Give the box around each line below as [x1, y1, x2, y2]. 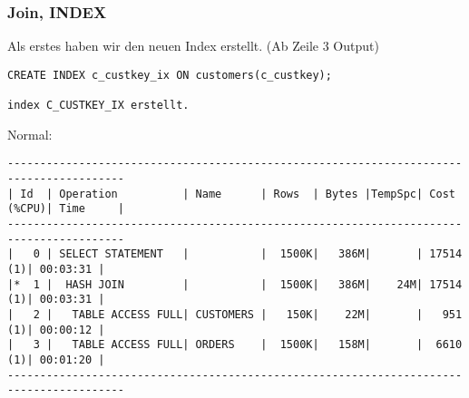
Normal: [7, 124, 53, 143]
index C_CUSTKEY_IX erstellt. [7, 99, 190, 112]
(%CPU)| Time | [7, 202, 124, 216]
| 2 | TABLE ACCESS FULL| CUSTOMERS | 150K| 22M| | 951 [7, 307, 463, 321]
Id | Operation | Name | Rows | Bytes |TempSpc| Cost [20, 187, 455, 200]
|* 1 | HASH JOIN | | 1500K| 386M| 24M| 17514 [7, 277, 463, 291]
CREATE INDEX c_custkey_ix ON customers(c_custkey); [7, 68, 332, 82]
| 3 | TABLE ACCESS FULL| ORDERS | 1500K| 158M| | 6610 [7, 338, 463, 352]
